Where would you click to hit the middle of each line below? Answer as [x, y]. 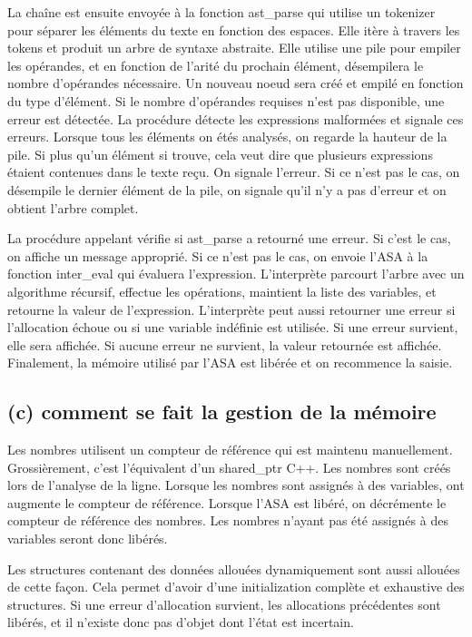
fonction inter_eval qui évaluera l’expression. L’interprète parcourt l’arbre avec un [236, 274]
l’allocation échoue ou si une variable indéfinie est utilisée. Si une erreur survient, [233, 327]
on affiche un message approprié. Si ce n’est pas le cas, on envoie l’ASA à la [218, 255]
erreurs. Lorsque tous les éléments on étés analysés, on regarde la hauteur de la [227, 137]
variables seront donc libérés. [88, 539]
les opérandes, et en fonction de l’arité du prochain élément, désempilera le [216, 65]
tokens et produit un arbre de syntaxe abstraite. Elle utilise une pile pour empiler [234, 48]
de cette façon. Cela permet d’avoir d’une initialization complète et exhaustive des [236, 587]
